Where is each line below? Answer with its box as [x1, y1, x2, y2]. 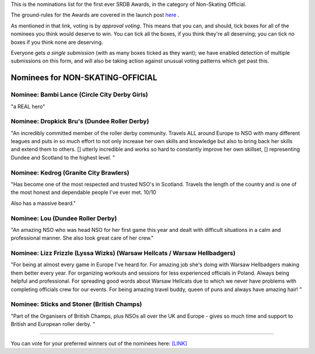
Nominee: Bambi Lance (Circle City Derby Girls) [10, 91, 148, 99]
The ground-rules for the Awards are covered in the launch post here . [10, 12, 180, 19]
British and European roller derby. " [10, 321, 96, 328]
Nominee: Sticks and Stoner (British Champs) [10, 300, 142, 308]
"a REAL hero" [10, 103, 45, 110]
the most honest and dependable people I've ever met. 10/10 [10, 189, 157, 196]
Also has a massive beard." [10, 199, 76, 207]
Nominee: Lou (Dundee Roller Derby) [10, 214, 117, 222]
